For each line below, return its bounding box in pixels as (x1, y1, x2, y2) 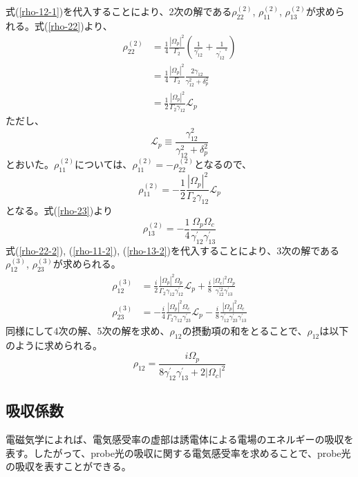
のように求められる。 (6, 337, 102, 352)
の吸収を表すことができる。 (6, 459, 131, 474)
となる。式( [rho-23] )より (6, 203, 113, 217)
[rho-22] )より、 (48, 18, 113, 32)
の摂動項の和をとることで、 (182, 324, 308, 338)
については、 (75, 156, 133, 171)
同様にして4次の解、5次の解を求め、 (6, 324, 170, 338)
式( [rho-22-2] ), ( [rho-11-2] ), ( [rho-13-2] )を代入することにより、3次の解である (6, 243, 339, 257)
